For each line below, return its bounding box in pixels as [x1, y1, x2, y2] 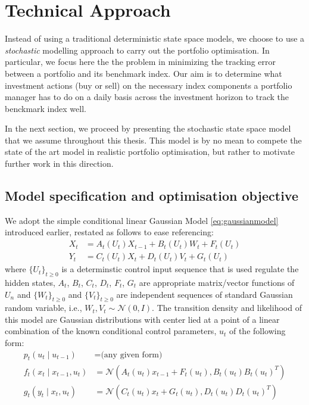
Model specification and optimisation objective [5, 186, 299, 205]
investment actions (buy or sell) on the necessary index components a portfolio [5, 79, 292, 91]
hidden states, [5, 276, 55, 288]
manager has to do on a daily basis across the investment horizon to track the [5, 91, 289, 103]
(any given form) [101, 350, 163, 359]
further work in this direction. [5, 157, 114, 170]
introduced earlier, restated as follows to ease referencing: [5, 226, 214, 238]
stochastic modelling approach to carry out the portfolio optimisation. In [5, 43, 270, 56]
